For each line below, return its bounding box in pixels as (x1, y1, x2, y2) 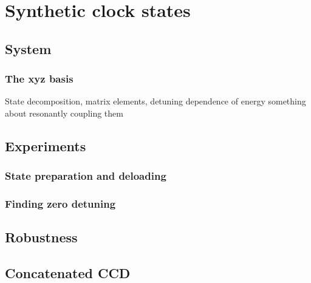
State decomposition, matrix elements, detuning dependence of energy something (5, 95, 306, 107)
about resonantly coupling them (5, 106, 123, 119)
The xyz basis (5, 71, 73, 86)
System (5, 39, 52, 58)
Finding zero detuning (5, 196, 116, 211)
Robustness (5, 228, 78, 247)
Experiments (5, 136, 86, 155)
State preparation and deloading (5, 168, 166, 183)
